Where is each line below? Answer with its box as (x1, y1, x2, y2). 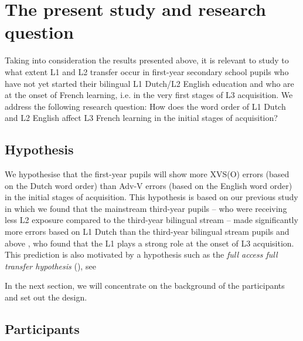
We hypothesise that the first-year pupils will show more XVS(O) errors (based (5, 168, 290, 180)
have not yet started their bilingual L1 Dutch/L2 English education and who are (5, 77, 294, 89)
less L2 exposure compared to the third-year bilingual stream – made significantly (5, 214, 298, 226)
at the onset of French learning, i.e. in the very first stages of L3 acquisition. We (5, 89, 293, 101)
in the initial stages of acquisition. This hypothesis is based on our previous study (5, 191, 298, 203)
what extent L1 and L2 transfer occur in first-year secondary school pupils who (5, 65, 289, 77)
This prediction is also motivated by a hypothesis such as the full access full (5, 248, 278, 261)
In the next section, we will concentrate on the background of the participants (5, 279, 285, 292)
